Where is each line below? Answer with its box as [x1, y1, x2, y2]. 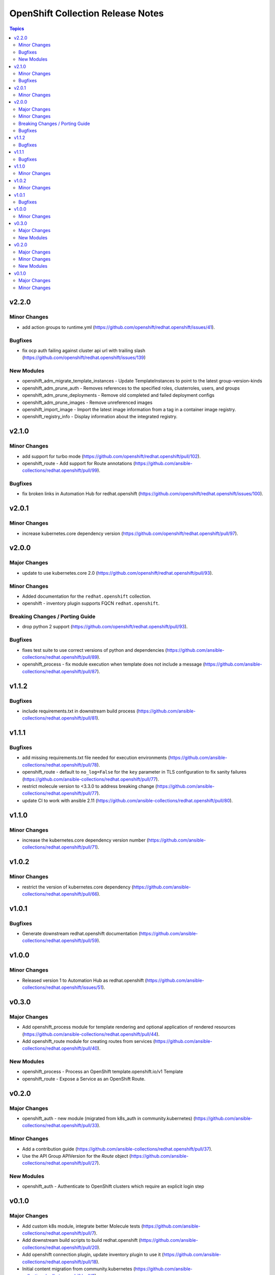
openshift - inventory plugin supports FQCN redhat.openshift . [22, 600, 160, 606]
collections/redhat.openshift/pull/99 [22, 467, 98, 474]
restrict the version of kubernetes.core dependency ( [22, 884, 133, 890]
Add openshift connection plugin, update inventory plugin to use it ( [22, 1252, 164, 1258]
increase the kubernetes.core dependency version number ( [22, 837, 149, 843]
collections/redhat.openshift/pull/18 [22, 1259, 97, 1265]
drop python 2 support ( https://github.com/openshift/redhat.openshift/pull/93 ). [22, 624, 188, 630]
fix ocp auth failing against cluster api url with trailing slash [22, 347, 146, 353]
